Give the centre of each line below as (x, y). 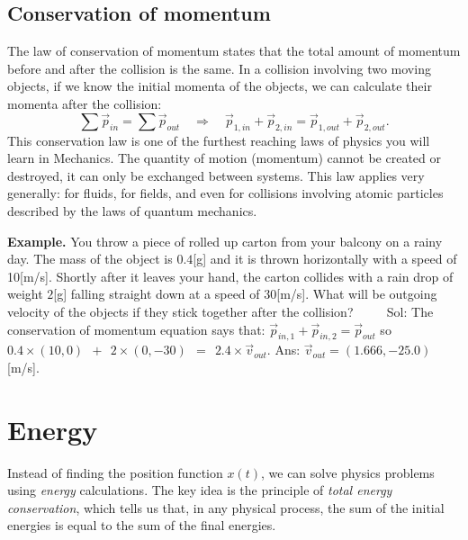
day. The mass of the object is (90, 259)
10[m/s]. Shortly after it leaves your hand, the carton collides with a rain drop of (230, 276)
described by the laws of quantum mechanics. (132, 210)
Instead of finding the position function (115, 472)
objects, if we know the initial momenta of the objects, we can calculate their (220, 86)
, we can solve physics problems (347, 472)
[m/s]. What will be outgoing (357, 294)
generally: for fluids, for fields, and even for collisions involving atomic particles (225, 193)
